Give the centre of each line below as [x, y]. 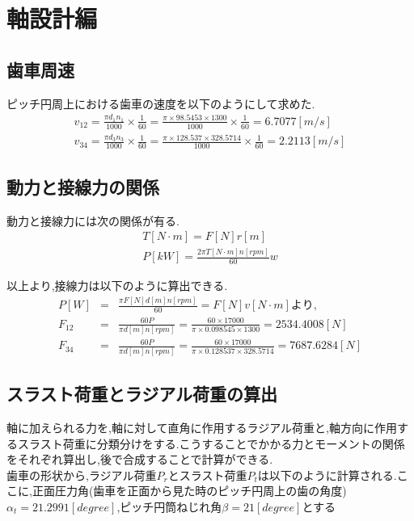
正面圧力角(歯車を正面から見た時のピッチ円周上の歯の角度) [189, 491]
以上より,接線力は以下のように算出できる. [117, 286]
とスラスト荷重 [207, 475]
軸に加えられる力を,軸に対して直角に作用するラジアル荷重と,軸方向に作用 [202, 428]
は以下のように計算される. [327, 475]
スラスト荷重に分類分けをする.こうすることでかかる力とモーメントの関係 [211, 443]
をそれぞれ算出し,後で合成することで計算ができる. [140, 459]
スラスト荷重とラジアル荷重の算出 [142, 394]
